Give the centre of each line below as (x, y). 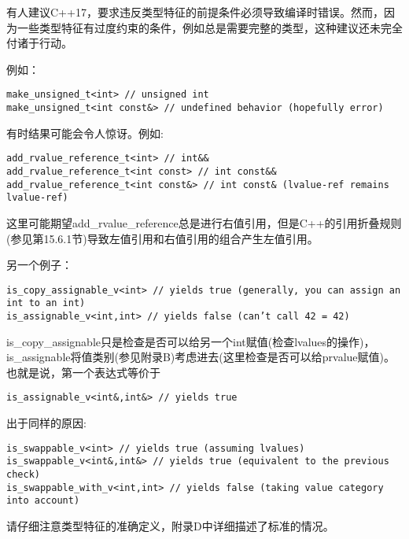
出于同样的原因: (46, 423)
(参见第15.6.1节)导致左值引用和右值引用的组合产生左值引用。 (162, 238)
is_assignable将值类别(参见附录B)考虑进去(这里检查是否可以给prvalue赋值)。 (201, 357)
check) (23, 474)
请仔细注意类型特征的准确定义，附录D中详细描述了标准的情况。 (170, 525)
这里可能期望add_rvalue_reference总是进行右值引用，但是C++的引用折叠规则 (204, 222)
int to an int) (46, 303)
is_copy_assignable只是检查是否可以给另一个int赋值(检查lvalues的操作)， (191, 341)
